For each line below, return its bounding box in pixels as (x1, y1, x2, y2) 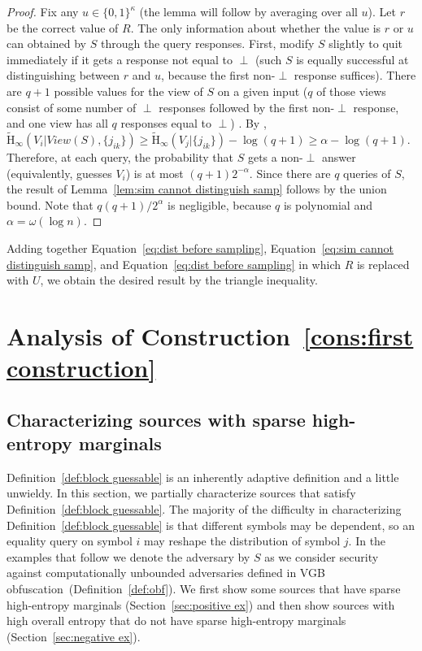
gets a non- (247, 148, 303, 165)
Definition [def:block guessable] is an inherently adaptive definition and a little (7, 468, 399, 485)
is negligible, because (167, 196, 272, 213)
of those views (316, 82, 386, 99)
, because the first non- (160, 67, 276, 84)
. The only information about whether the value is (130, 19, 381, 36)
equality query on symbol (7, 532, 133, 549)
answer (322, 148, 356, 165)
